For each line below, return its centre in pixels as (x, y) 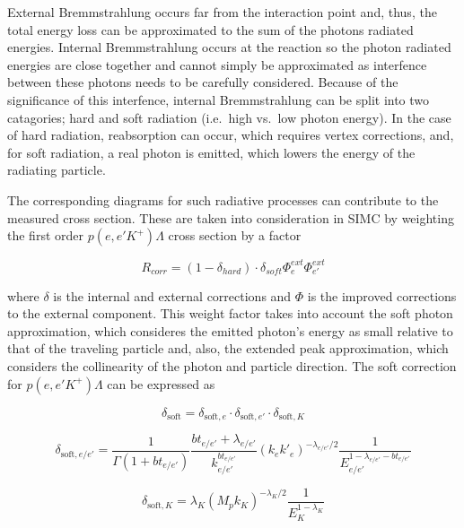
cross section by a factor (235, 235)
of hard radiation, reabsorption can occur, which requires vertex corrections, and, (231, 135)
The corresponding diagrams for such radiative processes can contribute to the (223, 199)
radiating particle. (57, 170)
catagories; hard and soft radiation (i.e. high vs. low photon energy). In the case (229, 117)
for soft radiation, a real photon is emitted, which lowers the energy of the (211, 152)
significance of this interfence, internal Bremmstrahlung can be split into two (219, 99)
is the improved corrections (382, 295)
